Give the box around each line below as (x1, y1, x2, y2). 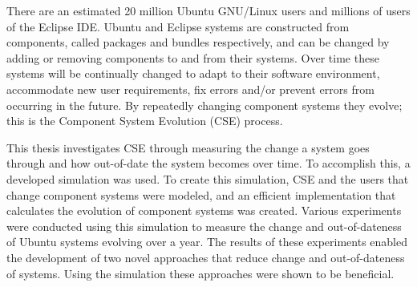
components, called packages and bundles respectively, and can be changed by (6, 34, 390, 51)
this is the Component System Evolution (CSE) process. (6, 112, 283, 129)
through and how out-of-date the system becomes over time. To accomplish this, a (6, 155, 411, 172)
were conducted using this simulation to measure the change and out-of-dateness (6, 217, 402, 234)
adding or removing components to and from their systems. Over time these (6, 49, 379, 66)
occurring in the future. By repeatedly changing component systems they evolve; (6, 96, 403, 113)
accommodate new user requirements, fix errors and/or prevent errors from (6, 80, 374, 97)
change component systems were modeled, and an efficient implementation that (6, 186, 396, 203)
